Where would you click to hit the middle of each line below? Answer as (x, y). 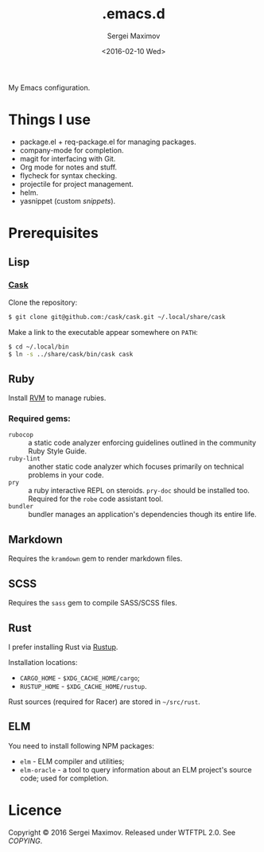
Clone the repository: (43, 302)
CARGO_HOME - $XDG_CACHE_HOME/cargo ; (80, 678)
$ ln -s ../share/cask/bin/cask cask (71, 354)
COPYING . (25, 841)
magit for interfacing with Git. (68, 158)
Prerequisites (54, 233)
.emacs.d (134, 14)
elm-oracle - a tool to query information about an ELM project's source (136, 769)
